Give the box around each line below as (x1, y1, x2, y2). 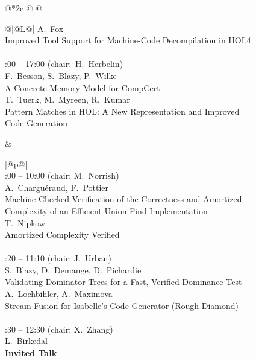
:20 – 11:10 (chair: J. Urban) (5, 252, 111, 264)
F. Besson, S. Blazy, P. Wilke (5, 69, 117, 81)
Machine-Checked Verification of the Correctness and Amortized (5, 193, 242, 205)
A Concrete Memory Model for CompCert (5, 81, 160, 94)
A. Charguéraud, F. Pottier (5, 180, 109, 193)
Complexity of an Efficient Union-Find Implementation (5, 204, 208, 217)
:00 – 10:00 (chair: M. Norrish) (5, 169, 119, 182)
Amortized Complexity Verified (5, 228, 120, 241)
